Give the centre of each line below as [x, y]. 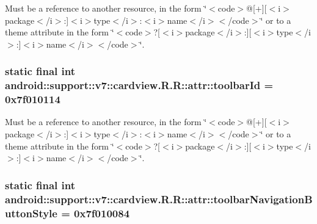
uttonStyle [31, 213]
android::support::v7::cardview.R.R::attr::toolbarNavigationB [159, 199]
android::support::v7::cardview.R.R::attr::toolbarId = [139, 85]
